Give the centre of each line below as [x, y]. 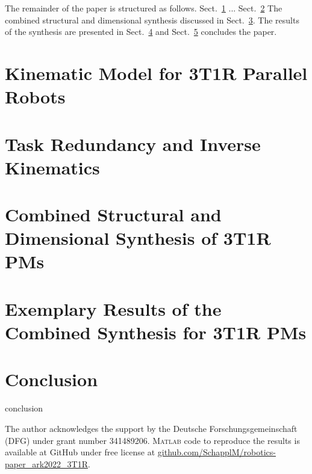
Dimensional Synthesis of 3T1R [138, 238]
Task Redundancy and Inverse [133, 143]
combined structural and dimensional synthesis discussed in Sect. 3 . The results [152, 20]
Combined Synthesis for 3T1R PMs [156, 332]
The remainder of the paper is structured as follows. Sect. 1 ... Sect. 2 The [144, 8]
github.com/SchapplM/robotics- [217, 452]
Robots [35, 97]
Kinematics [52, 167]
